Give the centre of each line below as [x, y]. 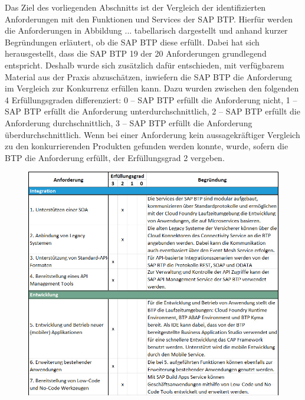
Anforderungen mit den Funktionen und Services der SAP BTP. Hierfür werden [149, 19]
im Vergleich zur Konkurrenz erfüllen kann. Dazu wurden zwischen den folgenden [152, 88]
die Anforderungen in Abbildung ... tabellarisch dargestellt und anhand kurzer [146, 30]
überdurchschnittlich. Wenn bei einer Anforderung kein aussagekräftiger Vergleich [152, 134]
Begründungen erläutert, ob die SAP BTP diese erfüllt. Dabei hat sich [132, 42]
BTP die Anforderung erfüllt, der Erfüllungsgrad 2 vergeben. [115, 157]
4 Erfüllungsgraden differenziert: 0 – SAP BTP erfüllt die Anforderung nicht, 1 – [151, 99]
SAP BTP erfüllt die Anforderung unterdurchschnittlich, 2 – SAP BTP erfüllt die [152, 111]
